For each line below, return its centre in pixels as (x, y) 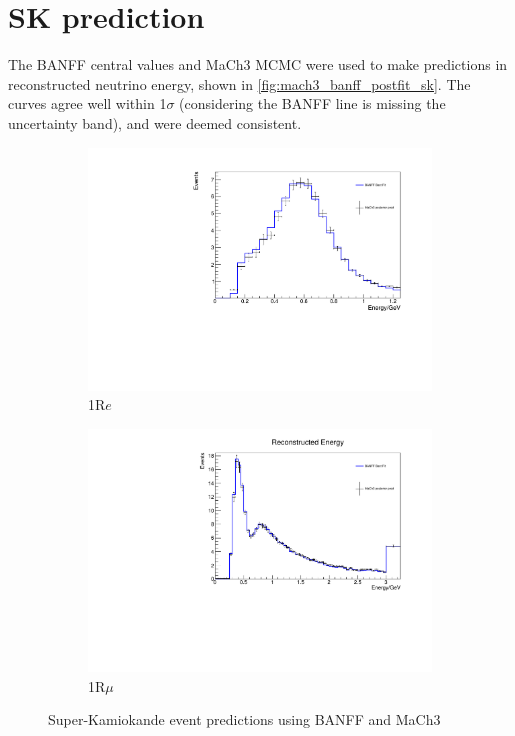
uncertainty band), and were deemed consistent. (155, 122)
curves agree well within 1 (87, 103)
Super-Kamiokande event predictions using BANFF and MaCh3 (244, 719)
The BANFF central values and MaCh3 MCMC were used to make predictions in (258, 64)
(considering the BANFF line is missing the (312, 103)
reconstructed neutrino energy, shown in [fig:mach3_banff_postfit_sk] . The (239, 83)
